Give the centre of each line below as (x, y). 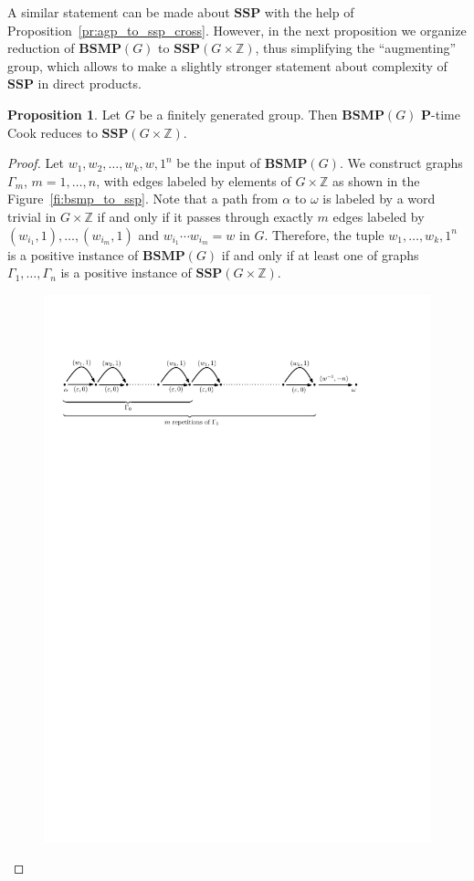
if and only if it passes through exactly (205, 216)
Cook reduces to (53, 132)
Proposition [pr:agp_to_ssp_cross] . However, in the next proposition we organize (237, 30)
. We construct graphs (401, 163)
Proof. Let (36, 163)
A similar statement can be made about (119, 12)
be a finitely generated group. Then (238, 114)
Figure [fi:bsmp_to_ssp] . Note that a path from (143, 199)
